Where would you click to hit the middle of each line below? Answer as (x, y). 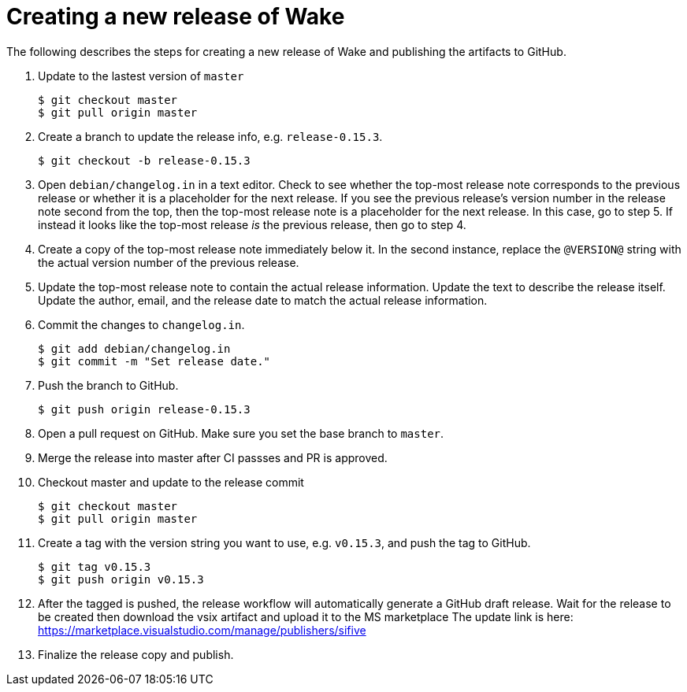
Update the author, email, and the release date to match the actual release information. (263, 300)
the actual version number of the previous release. (169, 262)
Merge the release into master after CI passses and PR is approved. (213, 457)
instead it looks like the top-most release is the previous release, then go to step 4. (252, 224)
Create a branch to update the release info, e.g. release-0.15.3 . (210, 136)
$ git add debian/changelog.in (134, 348)
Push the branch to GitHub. (108, 385)
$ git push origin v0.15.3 (121, 579)
